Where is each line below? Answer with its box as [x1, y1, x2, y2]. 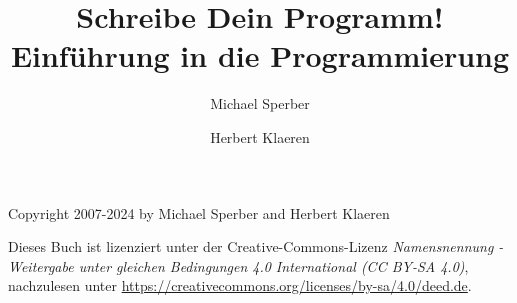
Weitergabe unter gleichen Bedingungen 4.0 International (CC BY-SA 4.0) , [8, 255, 469, 276]
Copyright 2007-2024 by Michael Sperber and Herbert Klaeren [8, 202, 390, 223]
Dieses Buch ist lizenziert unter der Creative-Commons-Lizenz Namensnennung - [8, 236, 504, 257]
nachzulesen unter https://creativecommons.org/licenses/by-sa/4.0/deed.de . [8, 275, 472, 296]
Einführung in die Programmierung [10, 35, 510, 76]
